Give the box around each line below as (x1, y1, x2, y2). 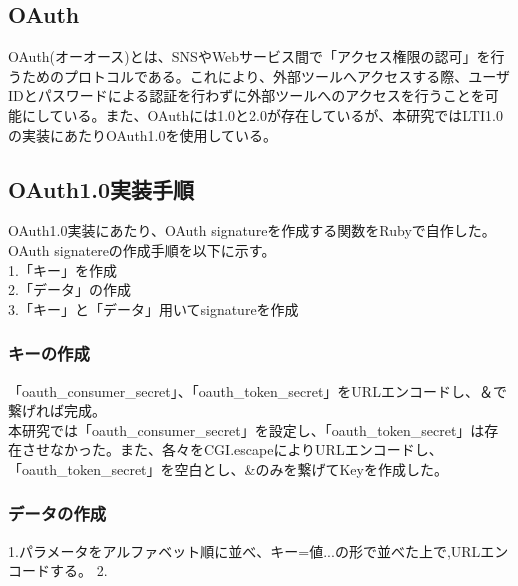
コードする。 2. (8, 560, 108, 581)
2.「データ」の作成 (8, 279, 131, 300)
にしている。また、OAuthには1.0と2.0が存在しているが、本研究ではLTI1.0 (21, 104, 503, 125)
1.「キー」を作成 (8, 259, 117, 280)
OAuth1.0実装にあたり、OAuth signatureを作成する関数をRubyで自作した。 (8, 220, 496, 241)
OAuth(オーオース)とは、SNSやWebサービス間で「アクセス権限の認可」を (8, 46, 491, 67)
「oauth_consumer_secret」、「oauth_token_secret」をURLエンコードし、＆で (8, 380, 507, 401)
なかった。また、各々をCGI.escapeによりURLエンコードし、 (49, 439, 443, 460)
